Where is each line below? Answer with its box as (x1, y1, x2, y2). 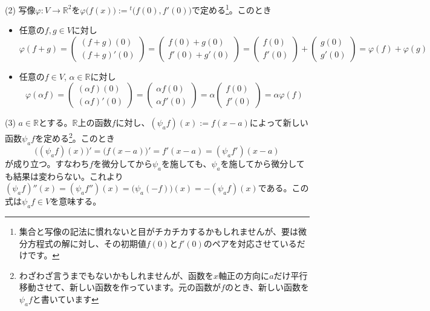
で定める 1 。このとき (191, 2, 272, 16)
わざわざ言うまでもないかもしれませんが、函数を (19, 269, 214, 281)
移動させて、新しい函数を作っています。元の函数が (19, 281, 221, 293)
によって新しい (249, 116, 308, 129)
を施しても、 (161, 157, 212, 169)
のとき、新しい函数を (224, 281, 309, 293)
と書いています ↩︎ (32, 293, 99, 306)
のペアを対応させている (203, 237, 297, 249)
